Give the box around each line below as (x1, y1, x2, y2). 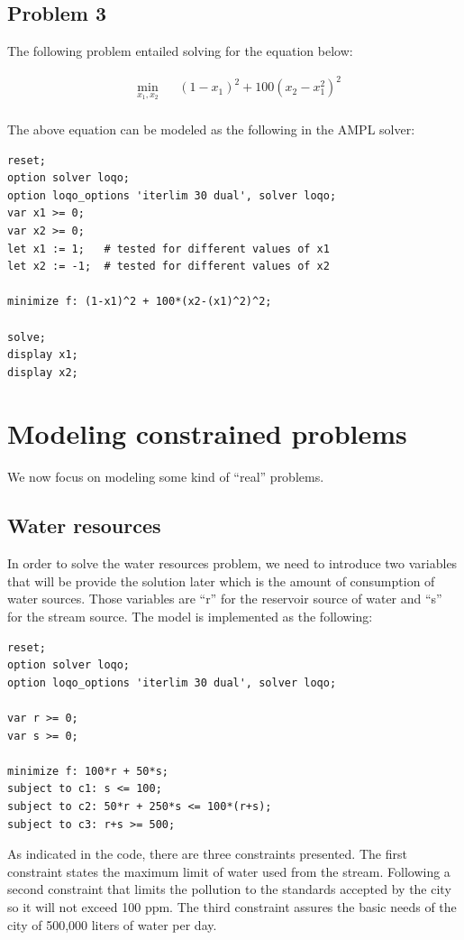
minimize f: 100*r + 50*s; (7, 764, 168, 778)
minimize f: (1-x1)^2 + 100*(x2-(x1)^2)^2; (7, 295, 272, 309)
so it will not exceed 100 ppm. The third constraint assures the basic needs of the (7, 897, 457, 916)
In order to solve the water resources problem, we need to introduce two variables (7, 554, 458, 573)
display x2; (7, 365, 78, 379)
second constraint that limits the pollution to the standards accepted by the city (7, 880, 451, 899)
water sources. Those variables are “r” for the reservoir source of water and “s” (7, 589, 442, 608)
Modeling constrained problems (7, 415, 407, 452)
